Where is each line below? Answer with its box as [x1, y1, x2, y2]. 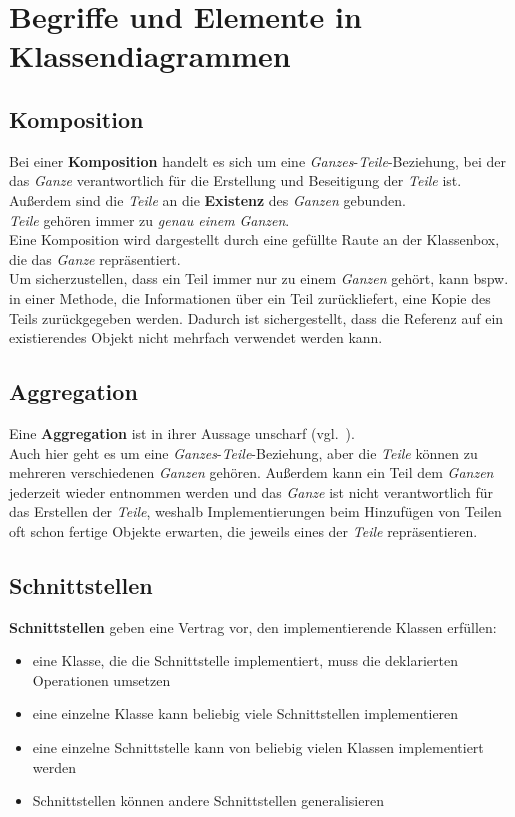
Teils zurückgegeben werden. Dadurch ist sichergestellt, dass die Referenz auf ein [9, 307, 504, 328]
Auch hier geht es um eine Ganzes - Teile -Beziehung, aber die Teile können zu [9, 442, 478, 463]
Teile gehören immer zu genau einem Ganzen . [9, 209, 290, 230]
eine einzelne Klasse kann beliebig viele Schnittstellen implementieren [32, 703, 459, 724]
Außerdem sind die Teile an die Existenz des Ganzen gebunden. [9, 189, 406, 210]
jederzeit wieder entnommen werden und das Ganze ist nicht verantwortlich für [9, 481, 494, 502]
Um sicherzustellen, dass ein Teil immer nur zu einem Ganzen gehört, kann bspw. [9, 268, 509, 289]
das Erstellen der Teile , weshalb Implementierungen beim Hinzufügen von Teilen [9, 501, 502, 522]
